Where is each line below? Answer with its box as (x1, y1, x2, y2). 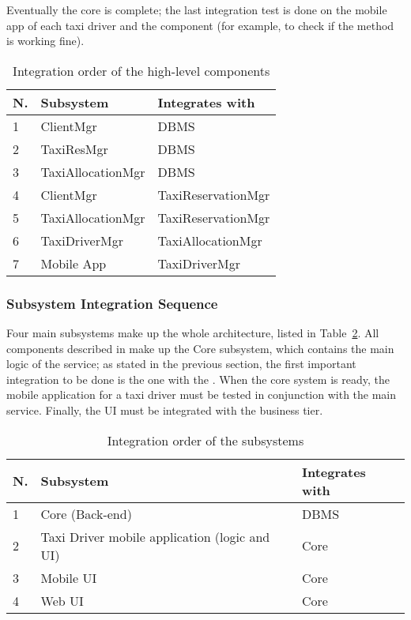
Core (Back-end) (40, 504, 132, 523)
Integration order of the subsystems (107, 430, 304, 449)
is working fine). (6, 32, 85, 49)
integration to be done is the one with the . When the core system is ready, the (6, 370, 390, 387)
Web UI (40, 591, 84, 610)
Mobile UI (40, 568, 97, 587)
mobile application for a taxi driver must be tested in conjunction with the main (6, 386, 397, 403)
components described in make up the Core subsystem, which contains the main (6, 340, 394, 356)
